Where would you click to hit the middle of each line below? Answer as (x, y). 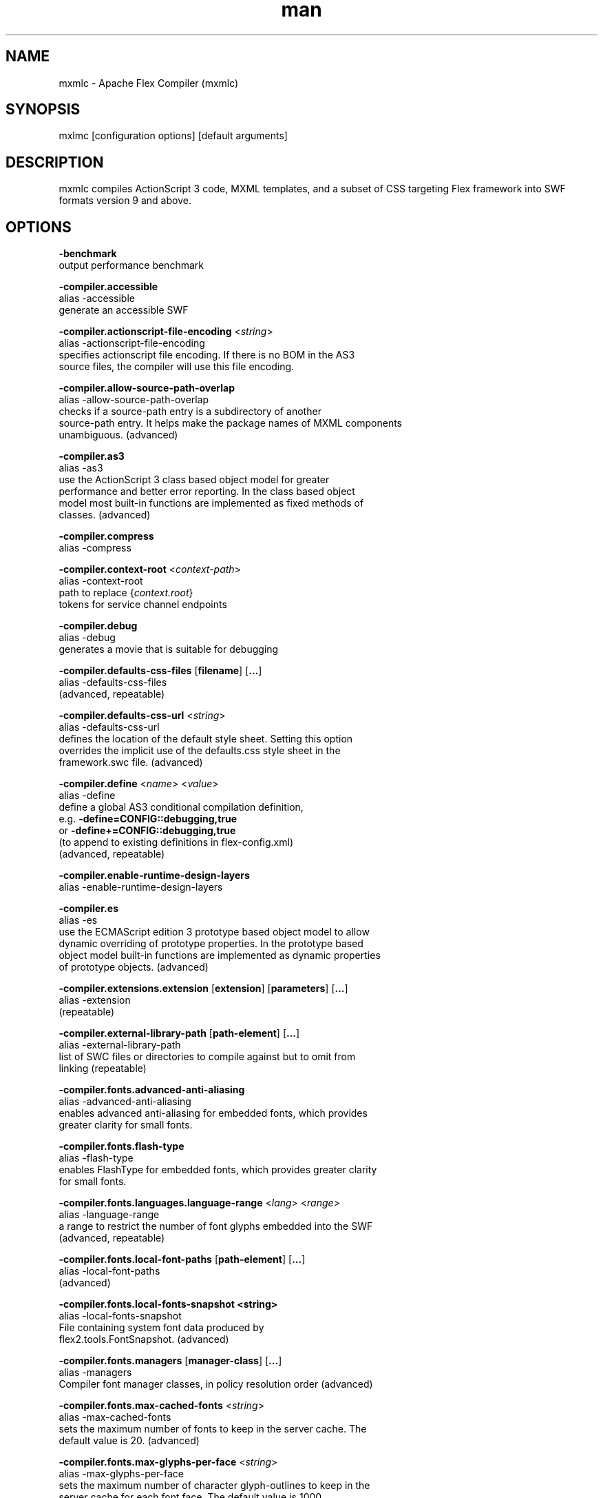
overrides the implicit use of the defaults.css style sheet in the (200, 751)
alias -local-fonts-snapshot (120, 1316)
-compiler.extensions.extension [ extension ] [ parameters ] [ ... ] (203, 989)
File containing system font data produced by (161, 1328)
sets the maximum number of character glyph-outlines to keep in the (214, 1486)
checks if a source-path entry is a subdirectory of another (190, 412)
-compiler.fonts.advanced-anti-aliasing (152, 1090)
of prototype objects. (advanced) (134, 967)
